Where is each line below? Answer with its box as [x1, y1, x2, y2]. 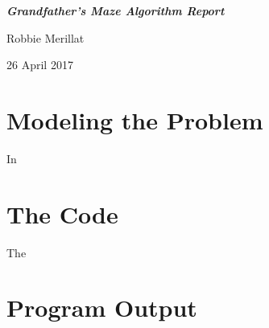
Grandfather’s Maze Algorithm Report [6, 2, 225, 18]
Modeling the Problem [6, 103, 263, 136]
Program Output [6, 291, 197, 324]
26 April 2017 [6, 56, 73, 73]
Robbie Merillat [6, 29, 85, 46]
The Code [6, 197, 118, 230]
